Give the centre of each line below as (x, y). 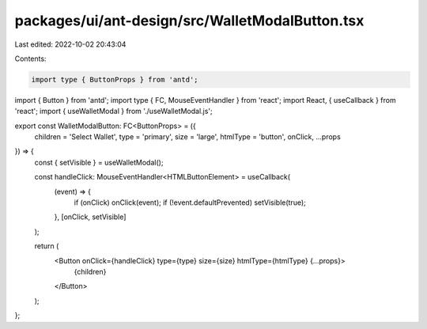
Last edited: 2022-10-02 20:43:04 (70, 44)
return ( (47, 246)
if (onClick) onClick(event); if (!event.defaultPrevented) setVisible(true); (190, 202)
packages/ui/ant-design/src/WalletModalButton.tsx (189, 21)
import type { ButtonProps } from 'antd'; (115, 79)
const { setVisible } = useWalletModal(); (99, 162)
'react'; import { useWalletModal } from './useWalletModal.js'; (113, 112)
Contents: (30, 59)
